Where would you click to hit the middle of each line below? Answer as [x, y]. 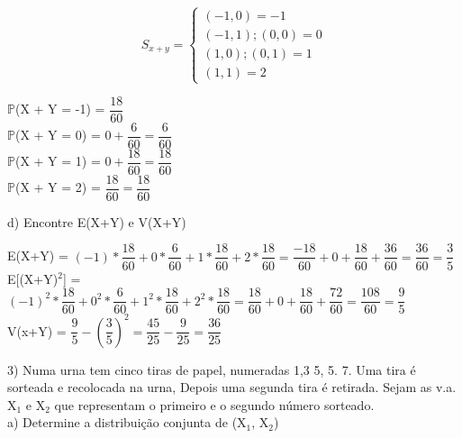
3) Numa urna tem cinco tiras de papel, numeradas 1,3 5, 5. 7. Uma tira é [212, 369]
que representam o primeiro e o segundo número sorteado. [214, 404]
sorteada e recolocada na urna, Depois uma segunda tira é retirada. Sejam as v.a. [232, 387]
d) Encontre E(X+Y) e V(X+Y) [97, 221]
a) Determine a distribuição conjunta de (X [127, 422]
